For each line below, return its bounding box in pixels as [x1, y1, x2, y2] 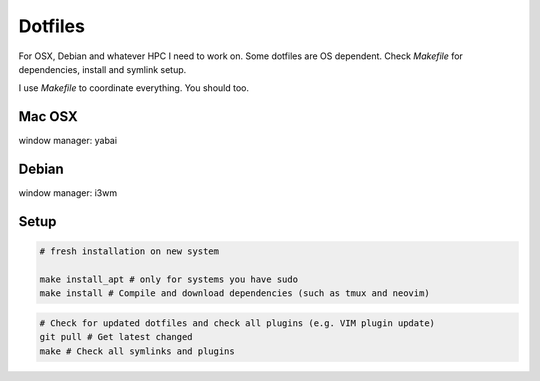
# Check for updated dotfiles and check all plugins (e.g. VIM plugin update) [39, 317, 435, 329]
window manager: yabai [18, 135, 118, 147]
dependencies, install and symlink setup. [18, 63, 187, 75]
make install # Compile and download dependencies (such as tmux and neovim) [39, 288, 430, 299]
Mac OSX [18, 108, 79, 125]
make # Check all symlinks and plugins [39, 345, 235, 357]
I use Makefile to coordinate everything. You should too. [18, 82, 250, 94]
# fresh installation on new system [39, 246, 220, 257]
